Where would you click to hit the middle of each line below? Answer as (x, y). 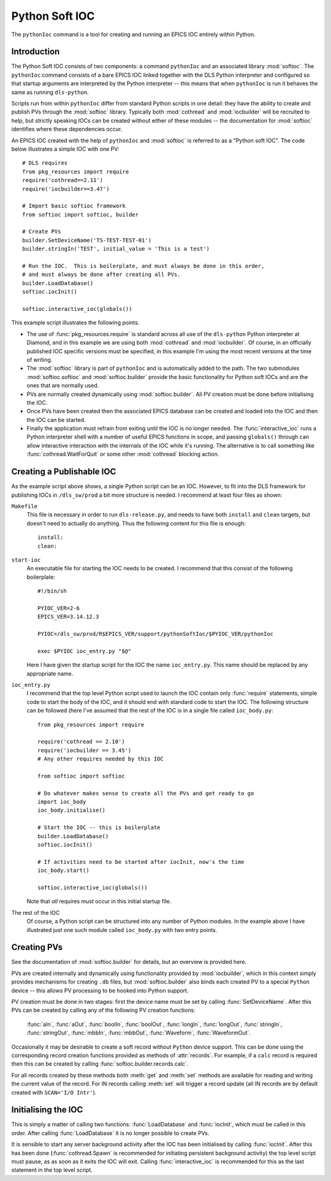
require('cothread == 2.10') (81, 742)
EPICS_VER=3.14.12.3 (68, 617)
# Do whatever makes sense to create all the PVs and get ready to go (146, 793)
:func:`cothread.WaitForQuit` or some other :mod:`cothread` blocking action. (123, 454)
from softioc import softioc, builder (81, 214)
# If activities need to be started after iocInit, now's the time (141, 862)
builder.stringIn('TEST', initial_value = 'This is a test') (116, 249)
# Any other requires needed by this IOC (101, 759)
